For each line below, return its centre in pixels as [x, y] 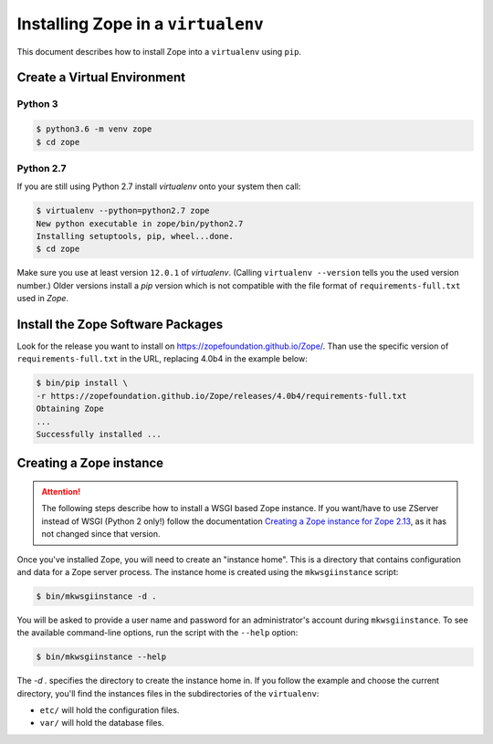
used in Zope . [42, 299]
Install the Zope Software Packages [120, 324]
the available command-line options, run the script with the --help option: [157, 633]
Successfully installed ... [99, 434]
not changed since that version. [101, 534]
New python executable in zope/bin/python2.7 [140, 223]
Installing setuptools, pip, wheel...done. [135, 236]
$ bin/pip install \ [82, 383]
